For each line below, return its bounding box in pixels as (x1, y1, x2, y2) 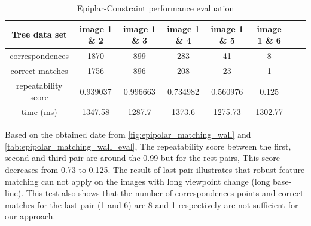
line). (5, 187, 24, 199)
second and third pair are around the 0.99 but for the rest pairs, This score (5, 151, 280, 164)
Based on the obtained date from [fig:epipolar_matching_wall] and (5, 128, 251, 141)
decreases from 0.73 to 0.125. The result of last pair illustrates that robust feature (5, 163, 305, 176)
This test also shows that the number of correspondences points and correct (26, 187, 304, 199)
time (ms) (21, 106, 57, 118)
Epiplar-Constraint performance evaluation (77, 2, 234, 14)
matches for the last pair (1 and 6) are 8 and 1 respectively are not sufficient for (5, 198, 298, 210)
